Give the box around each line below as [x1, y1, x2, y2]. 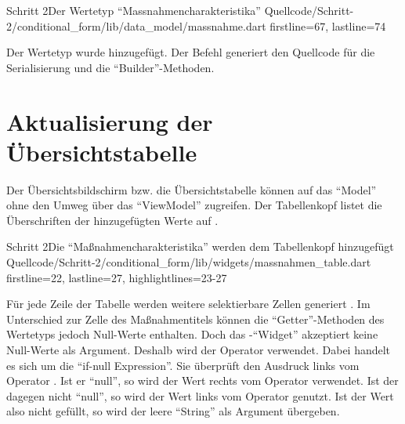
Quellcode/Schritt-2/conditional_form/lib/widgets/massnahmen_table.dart [6, 254, 371, 270]
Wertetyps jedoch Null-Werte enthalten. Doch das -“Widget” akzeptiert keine [6, 326, 378, 342]
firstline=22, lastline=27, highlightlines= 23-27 [6, 269, 227, 285]
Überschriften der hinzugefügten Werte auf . [6, 212, 219, 228]
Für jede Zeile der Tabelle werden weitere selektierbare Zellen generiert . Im [6, 295, 371, 312]
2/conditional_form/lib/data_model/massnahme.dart [6, 17, 266, 34]
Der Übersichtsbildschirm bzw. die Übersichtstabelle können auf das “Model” [6, 181, 377, 198]
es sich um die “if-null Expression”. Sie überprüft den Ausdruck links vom [6, 357, 360, 373]
